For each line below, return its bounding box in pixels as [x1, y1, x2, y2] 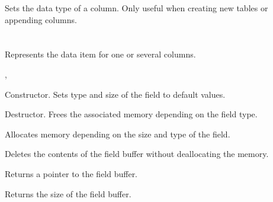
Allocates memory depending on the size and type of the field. [5, 127, 230, 140]
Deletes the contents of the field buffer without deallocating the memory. [5, 148, 269, 160]
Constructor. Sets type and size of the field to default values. [5, 88, 226, 100]
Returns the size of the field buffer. [5, 187, 131, 200]
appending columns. [5, 13, 77, 25]
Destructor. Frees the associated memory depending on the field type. [5, 108, 258, 120]
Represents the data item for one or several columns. [5, 48, 196, 60]
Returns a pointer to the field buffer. [5, 167, 138, 179]
